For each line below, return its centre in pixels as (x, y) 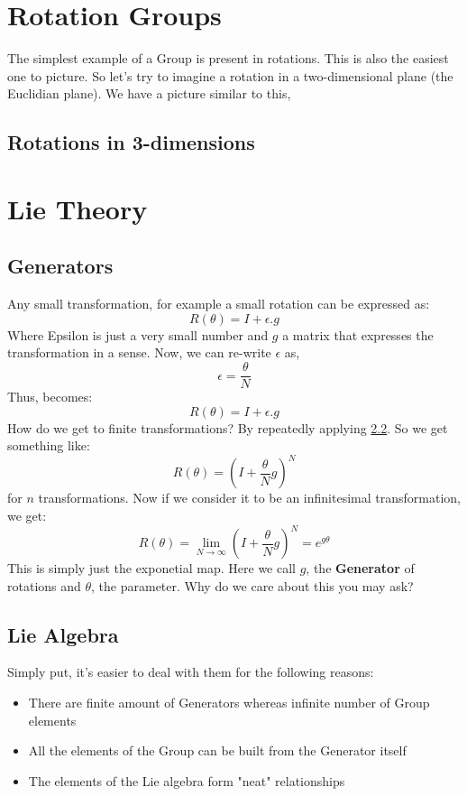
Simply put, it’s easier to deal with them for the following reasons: (191, 672)
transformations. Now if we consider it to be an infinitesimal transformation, (249, 498)
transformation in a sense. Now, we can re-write (139, 352)
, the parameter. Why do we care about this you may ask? (252, 585)
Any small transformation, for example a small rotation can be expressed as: (219, 304)
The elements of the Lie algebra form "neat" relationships (187, 780)
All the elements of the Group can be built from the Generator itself (217, 750)
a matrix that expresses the (358, 334)
